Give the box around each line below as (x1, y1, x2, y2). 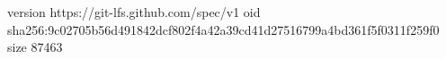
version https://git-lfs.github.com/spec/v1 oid (7, 3, 261, 21)
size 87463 (7, 38, 63, 56)
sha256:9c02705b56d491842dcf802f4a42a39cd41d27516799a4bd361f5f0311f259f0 (7, 20, 440, 38)
